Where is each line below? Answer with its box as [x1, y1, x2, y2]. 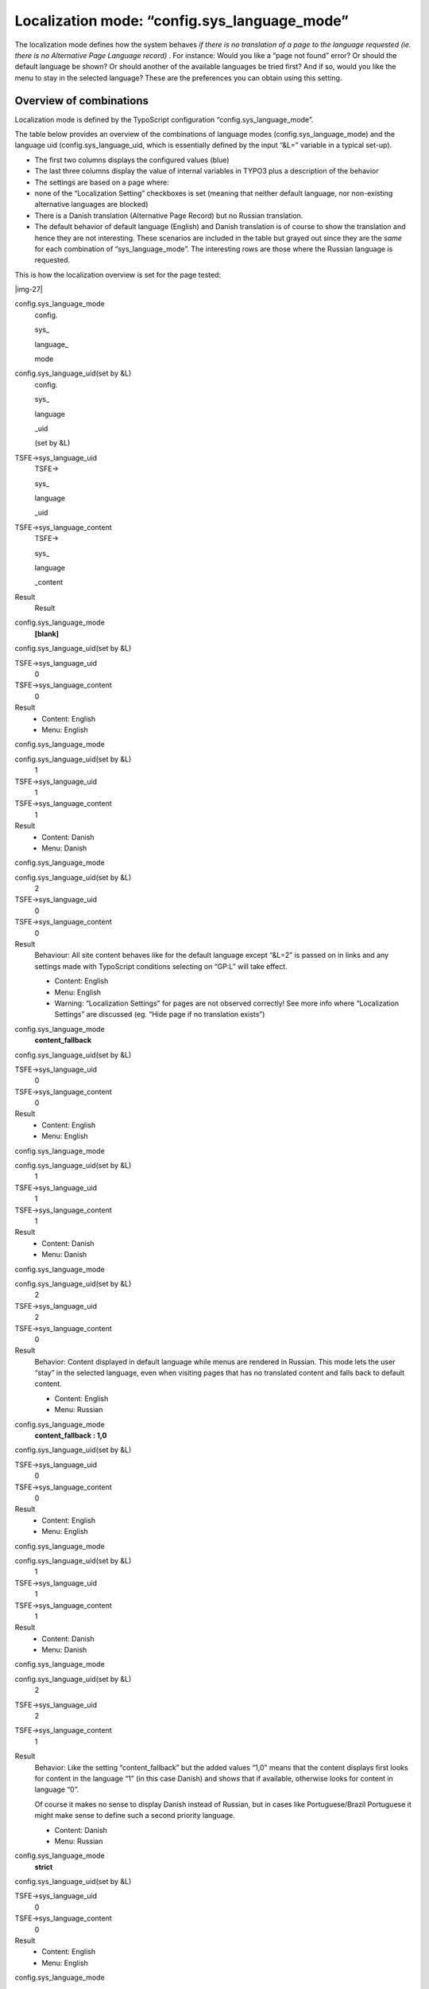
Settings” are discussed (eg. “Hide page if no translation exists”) [54, 1010, 265, 1019]
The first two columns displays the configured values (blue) [34, 155, 230, 165]
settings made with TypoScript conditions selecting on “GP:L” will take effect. [34, 961, 288, 971]
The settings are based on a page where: [34, 177, 170, 187]
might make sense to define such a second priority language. [34, 1811, 236, 1820]
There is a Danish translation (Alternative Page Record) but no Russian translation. [34, 211, 303, 220]
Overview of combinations [14, 94, 149, 107]
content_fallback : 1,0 [34, 1430, 107, 1440]
